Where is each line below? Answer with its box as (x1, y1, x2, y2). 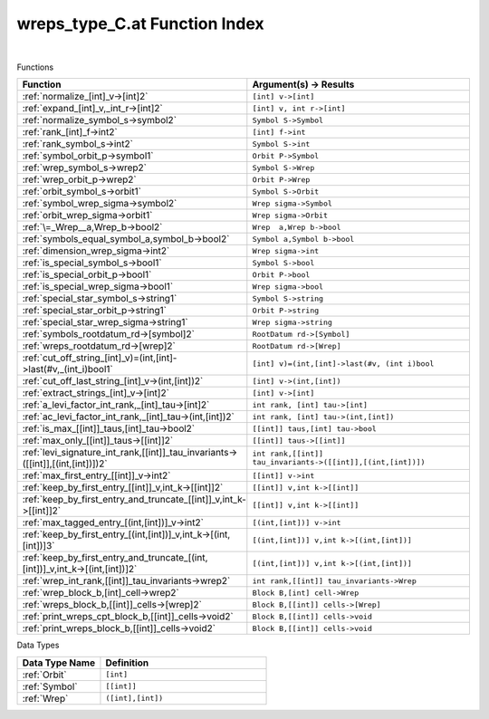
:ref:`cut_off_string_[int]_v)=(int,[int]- (22, 351, 177, 364)
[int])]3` (22, 540, 55, 552)
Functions (16, 62, 54, 72)
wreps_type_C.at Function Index (16, 14, 264, 34)
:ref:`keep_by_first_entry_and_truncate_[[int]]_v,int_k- (22, 494, 246, 506)
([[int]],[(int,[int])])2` (22, 457, 108, 470)
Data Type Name (22, 657, 95, 669)
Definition (105, 657, 149, 669)
